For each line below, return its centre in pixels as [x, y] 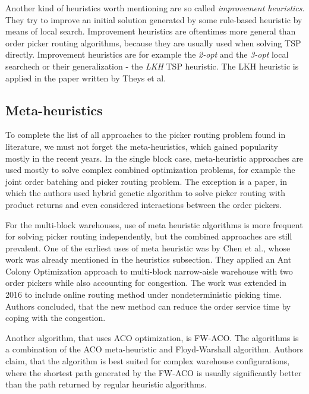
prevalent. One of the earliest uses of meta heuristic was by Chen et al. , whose [148, 248]
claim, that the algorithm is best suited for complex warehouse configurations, [148, 361]
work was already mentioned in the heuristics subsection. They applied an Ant [149, 259]
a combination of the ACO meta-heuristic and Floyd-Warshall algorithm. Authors [154, 349]
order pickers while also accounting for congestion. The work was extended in [146, 283]
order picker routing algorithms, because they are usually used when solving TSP [153, 42]
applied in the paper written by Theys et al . [86, 78]
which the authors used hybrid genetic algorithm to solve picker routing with [146, 193]
